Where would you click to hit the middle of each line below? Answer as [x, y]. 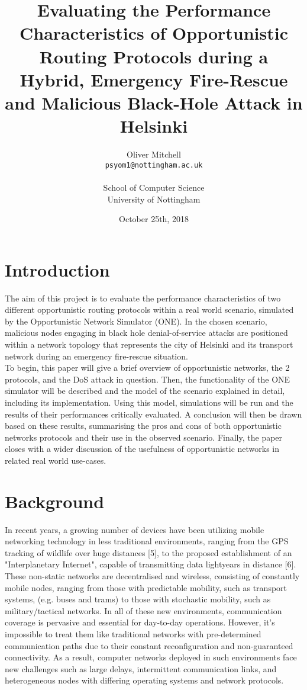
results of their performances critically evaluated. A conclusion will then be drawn [153, 414]
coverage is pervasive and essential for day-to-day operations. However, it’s [140, 622]
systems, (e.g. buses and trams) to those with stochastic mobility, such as [138, 599]
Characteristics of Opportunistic [154, 33]
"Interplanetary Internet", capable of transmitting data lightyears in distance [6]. [151, 564]
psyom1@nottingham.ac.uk [154, 165]
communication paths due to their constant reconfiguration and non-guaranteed [149, 645]
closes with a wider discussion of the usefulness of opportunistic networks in [142, 449]
